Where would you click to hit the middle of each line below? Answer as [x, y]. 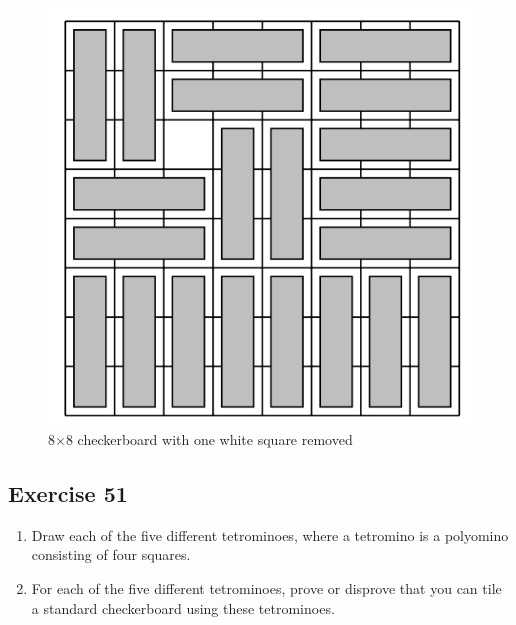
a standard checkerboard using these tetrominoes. [183, 607]
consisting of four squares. [111, 554]
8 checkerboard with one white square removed [209, 439]
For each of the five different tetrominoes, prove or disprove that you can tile [266, 588]
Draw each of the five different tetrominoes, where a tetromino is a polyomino [270, 534]
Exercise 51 [68, 493]
